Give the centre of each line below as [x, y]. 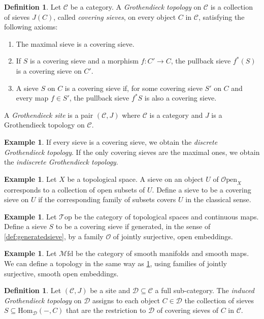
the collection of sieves [219, 300]
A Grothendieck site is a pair [49, 115]
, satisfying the [221, 17]
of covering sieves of [187, 310]
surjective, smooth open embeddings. [61, 273]
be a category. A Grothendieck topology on [136, 7]
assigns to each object [126, 300]
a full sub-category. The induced [205, 290]
